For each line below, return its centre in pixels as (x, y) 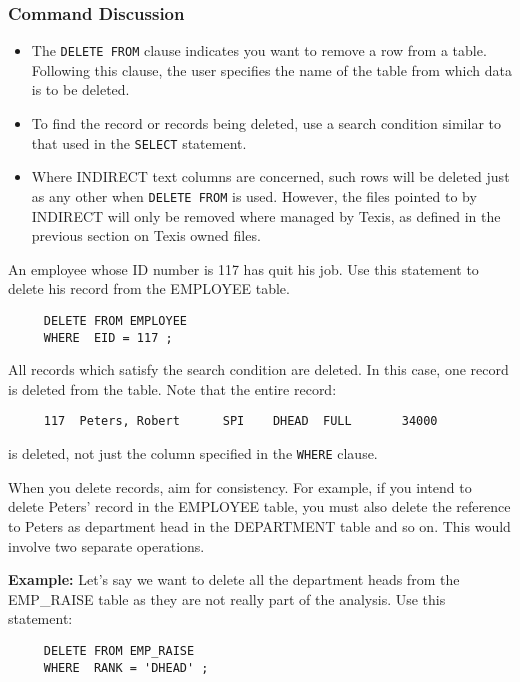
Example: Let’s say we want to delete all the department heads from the (234, 579)
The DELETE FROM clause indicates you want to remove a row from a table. (259, 50)
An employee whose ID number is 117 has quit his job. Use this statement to (243, 268)
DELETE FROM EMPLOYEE (115, 320)
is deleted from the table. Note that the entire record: (172, 388)
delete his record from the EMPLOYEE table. (149, 288)
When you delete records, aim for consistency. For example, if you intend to (240, 486)
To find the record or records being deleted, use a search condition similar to (266, 123)
